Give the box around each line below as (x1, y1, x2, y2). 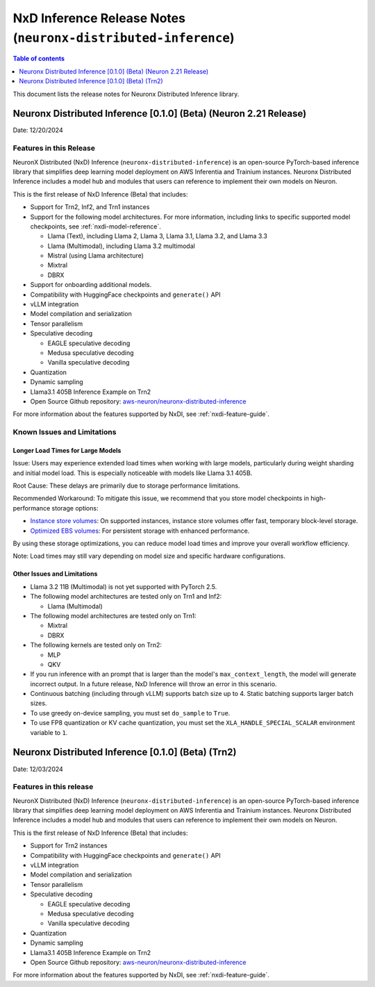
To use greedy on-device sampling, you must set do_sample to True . (30, 708, 231, 717)
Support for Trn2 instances (30, 841, 108, 850)
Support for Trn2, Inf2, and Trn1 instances (30, 203, 150, 211)
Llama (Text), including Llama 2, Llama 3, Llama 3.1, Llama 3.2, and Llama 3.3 (47, 232, 267, 240)
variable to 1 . (30, 728, 68, 736)
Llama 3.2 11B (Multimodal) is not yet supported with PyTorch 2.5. (30, 582, 217, 590)
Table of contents (12, 54, 65, 63)
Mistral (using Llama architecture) (47, 251, 144, 260)
